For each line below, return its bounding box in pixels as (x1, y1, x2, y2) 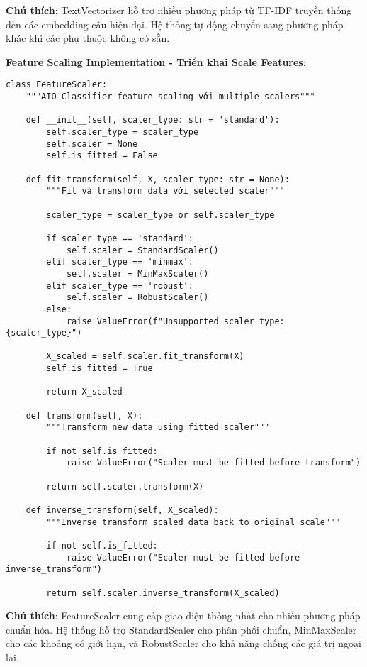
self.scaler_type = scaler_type (46, 127, 199, 137)
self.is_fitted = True (46, 363, 153, 374)
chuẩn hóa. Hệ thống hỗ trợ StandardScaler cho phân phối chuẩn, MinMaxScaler (6, 622, 357, 636)
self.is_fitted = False (46, 150, 158, 161)
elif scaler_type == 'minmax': (46, 257, 193, 268)
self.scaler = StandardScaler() (66, 245, 219, 255)
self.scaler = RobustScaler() (66, 292, 209, 303)
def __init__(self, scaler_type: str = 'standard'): (26, 115, 280, 126)
